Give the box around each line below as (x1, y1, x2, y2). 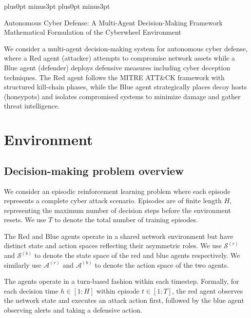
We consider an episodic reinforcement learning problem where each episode (4, 186, 231, 196)
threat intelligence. (4, 101, 59, 111)
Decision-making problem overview (4, 163, 184, 178)
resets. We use (4, 214, 46, 225)
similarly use (4, 259, 41, 270)
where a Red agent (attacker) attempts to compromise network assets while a (4, 53, 235, 63)
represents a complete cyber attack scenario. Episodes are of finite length (4, 195, 222, 206)
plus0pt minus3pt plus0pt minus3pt (4, 1, 110, 11)
